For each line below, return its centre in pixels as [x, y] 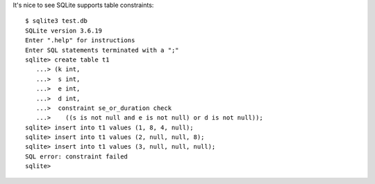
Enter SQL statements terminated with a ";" [102, 50]
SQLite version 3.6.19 [64, 30]
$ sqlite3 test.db [57, 21]
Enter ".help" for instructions [80, 40]
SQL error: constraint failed [77, 156]
